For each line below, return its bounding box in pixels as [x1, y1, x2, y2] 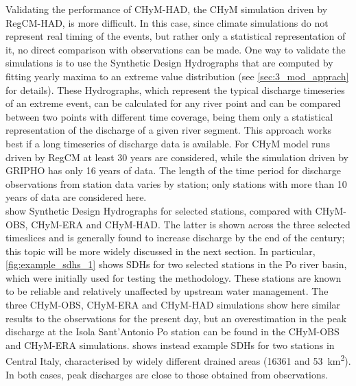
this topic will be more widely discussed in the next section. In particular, [5, 243, 316, 258]
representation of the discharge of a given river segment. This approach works [5, 123, 332, 137]
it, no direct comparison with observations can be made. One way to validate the [5, 42, 346, 56]
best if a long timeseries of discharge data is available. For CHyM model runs [5, 136, 330, 150]
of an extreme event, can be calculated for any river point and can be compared [5, 96, 341, 110]
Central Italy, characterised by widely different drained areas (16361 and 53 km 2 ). [5, 352, 351, 368]
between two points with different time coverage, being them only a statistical [5, 109, 333, 123]
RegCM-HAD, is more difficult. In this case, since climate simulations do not [5, 15, 329, 29]
